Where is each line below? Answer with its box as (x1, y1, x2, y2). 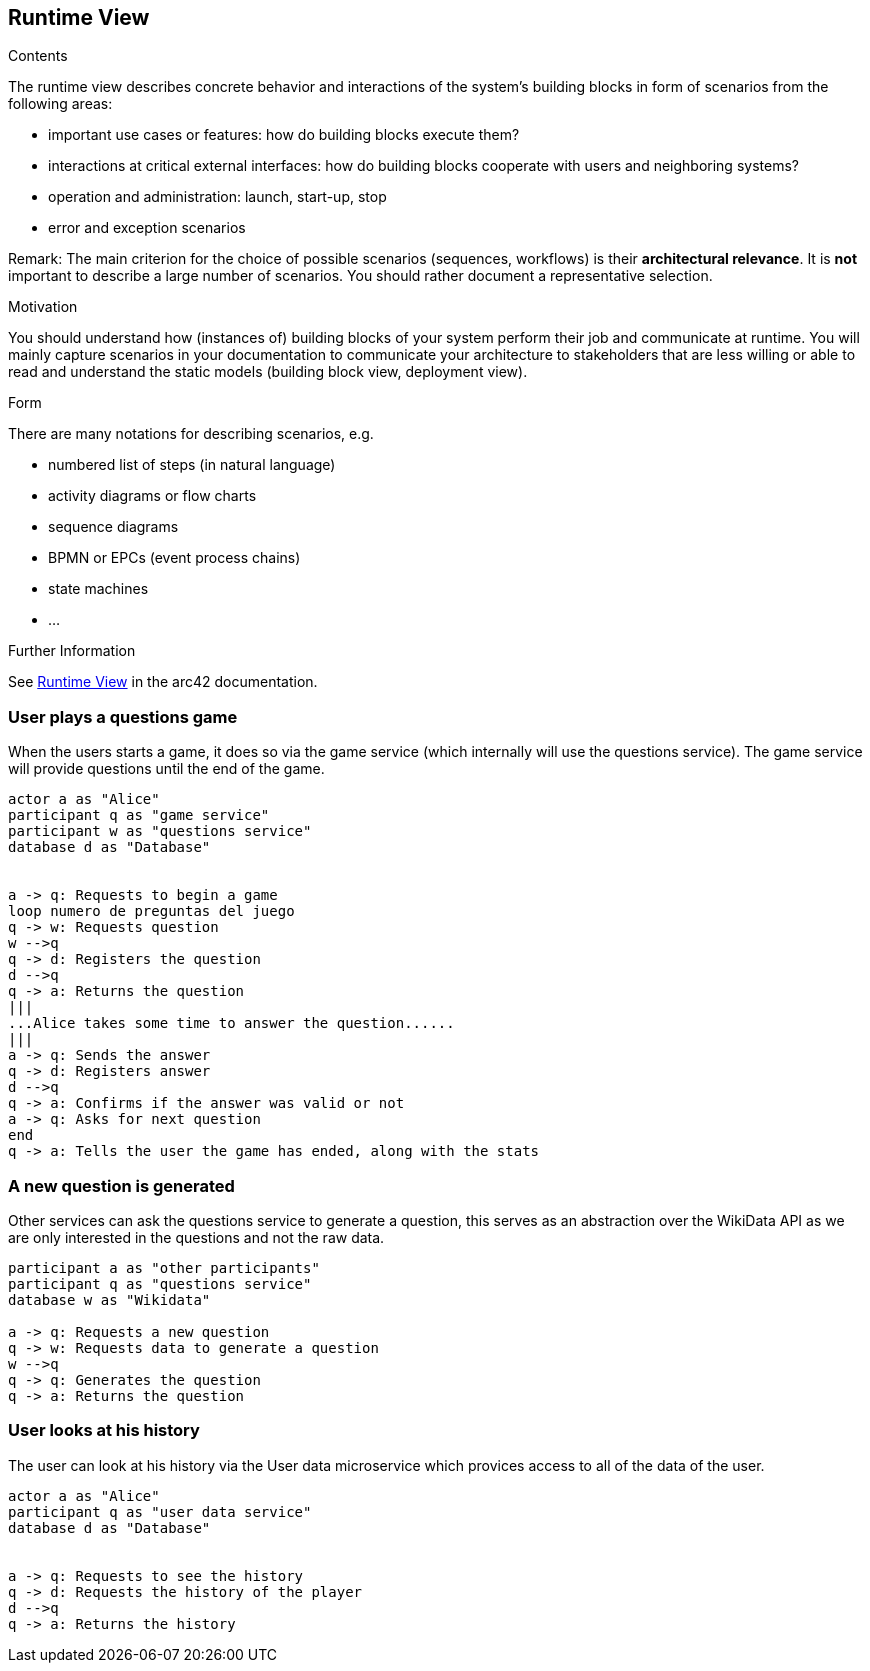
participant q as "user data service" (8, 1503, 312, 1520)
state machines (48, 580, 149, 598)
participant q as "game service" (8, 807, 270, 824)
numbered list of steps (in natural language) (48, 456, 336, 474)
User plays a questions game (8, 706, 238, 727)
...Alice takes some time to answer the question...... (8, 1015, 455, 1032)
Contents (8, 47, 68, 65)
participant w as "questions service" (8, 823, 312, 840)
